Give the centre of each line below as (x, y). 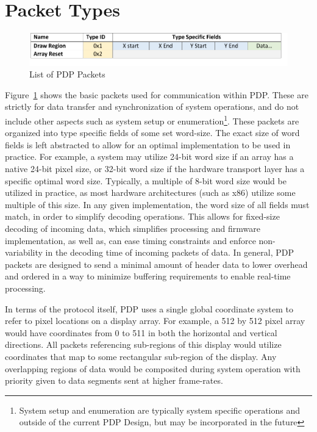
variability (24, 252)
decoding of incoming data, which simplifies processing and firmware (133, 228)
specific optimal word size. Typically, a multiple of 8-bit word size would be (146, 180)
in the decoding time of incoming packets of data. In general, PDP (170, 252)
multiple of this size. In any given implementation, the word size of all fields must (157, 204)
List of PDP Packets (67, 74)
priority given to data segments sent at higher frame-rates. (114, 380)
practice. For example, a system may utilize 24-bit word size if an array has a (149, 157)
